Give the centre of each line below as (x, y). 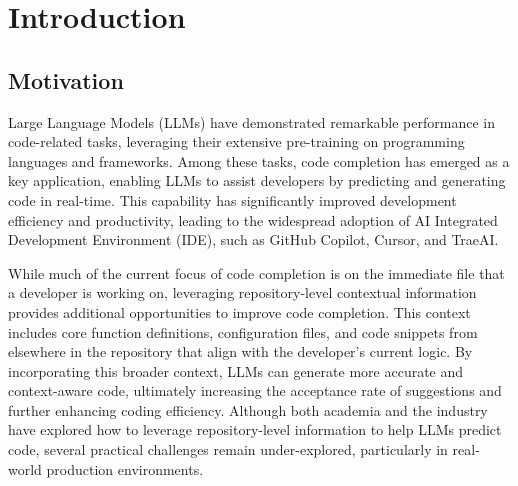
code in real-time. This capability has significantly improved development (232, 199)
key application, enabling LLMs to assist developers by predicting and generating (257, 180)
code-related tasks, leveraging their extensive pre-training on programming (236, 141)
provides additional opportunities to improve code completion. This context (239, 311)
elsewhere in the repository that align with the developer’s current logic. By (240, 351)
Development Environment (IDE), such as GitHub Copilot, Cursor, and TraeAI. (253, 239)
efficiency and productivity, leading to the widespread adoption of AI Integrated (253, 219)
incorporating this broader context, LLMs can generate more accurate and (236, 370)
